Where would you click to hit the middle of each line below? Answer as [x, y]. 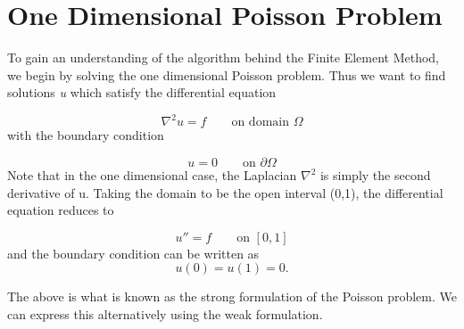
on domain [260, 123]
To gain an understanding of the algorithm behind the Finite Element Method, [224, 58]
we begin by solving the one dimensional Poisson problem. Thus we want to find [227, 74]
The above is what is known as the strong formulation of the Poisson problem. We [232, 296]
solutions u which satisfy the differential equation [142, 92]
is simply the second [375, 175]
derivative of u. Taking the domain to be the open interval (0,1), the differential [225, 192]
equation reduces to [61, 210]
